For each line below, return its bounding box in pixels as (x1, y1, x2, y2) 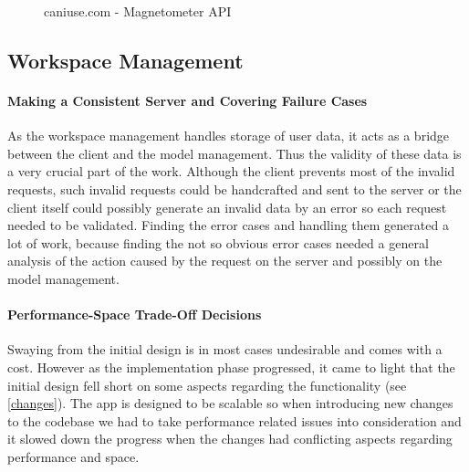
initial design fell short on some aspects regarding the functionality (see (7, 375, 407, 394)
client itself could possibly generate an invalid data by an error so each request (7, 197, 447, 216)
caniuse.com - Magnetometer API (44, 2, 232, 20)
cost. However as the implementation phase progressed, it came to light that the (7, 357, 455, 376)
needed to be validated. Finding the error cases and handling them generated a (7, 215, 449, 235)
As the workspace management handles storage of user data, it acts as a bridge (7, 126, 450, 145)
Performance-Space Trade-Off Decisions (7, 305, 262, 324)
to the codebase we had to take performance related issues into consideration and (7, 411, 462, 430)
